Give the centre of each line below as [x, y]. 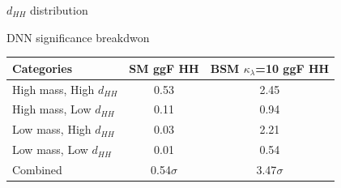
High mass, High [53, 89]
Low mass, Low [50, 150]
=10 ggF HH [292, 68]
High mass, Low [52, 109]
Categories [43, 68]
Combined [37, 169]
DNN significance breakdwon [78, 37]
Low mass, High [52, 129]
